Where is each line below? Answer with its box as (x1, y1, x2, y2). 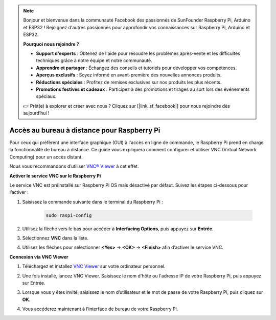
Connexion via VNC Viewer (9, 254, 68, 260)
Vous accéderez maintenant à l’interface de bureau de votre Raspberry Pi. (22, 306, 178, 312)
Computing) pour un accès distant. (9, 154, 83, 160)
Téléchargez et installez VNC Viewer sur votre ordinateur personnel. (22, 263, 166, 269)
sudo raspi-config (45, 212, 92, 218)
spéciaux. (36, 93, 57, 99)
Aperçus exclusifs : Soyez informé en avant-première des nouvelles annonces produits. (36, 72, 222, 78)
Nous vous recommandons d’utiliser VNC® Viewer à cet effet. (9, 163, 139, 169)
